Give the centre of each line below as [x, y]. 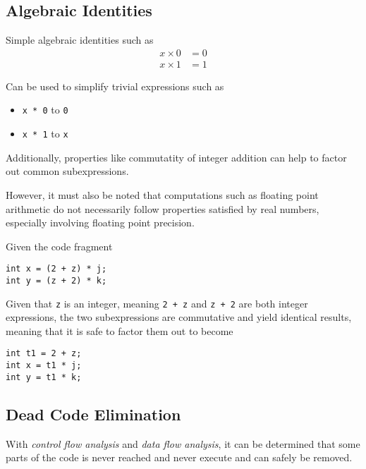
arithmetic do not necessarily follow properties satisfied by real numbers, [163, 208]
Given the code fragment [59, 246]
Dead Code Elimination [93, 414]
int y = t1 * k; [44, 377]
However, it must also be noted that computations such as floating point [162, 194]
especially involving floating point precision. [100, 223]
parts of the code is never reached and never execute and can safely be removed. [179, 457]
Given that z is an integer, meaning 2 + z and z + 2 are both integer [157, 303]
